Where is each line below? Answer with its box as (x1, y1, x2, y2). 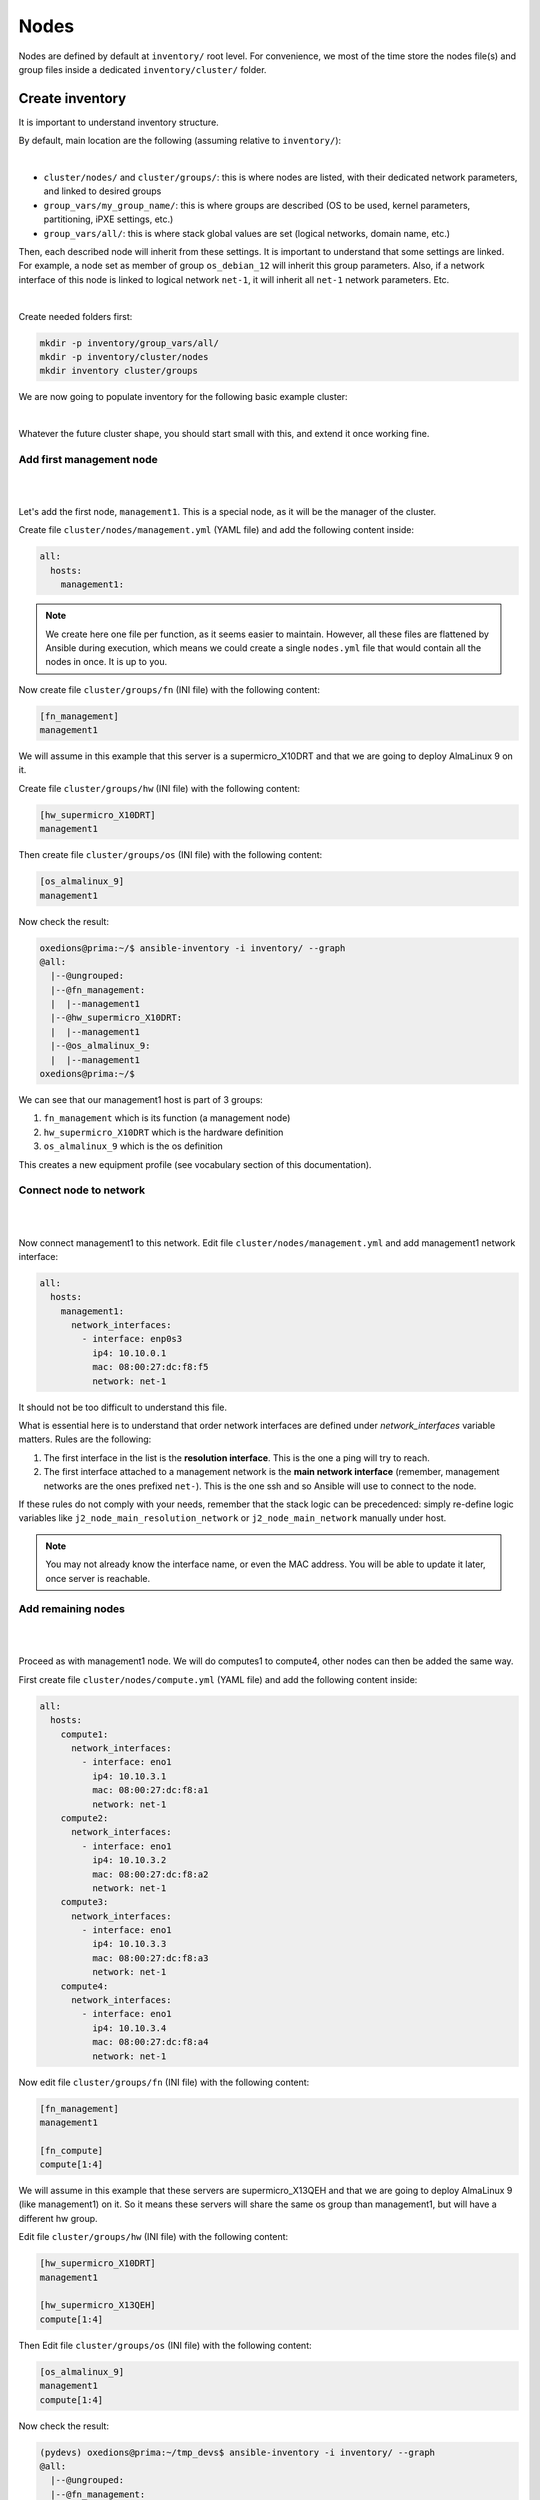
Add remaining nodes (18, 1602, 125, 1616)
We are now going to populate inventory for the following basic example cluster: (18, 391, 349, 403)
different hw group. (18, 2212, 99, 2224)
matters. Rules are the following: (18, 1433, 152, 1445)
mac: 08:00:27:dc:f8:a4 (91, 2036, 209, 2048)
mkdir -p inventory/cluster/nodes (39, 351, 209, 362)
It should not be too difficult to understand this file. (18, 1401, 228, 1413)
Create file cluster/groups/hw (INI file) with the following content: (18, 782, 300, 794)
